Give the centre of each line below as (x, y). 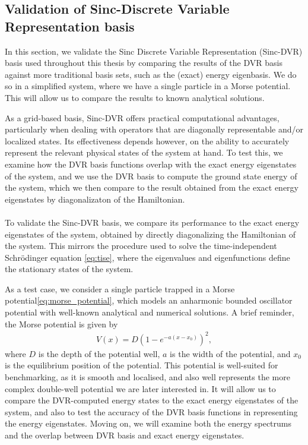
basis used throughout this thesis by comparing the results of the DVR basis (144, 63)
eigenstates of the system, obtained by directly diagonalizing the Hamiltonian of (150, 234)
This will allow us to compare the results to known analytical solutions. (135, 97)
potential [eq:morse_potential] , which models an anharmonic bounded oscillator (149, 300)
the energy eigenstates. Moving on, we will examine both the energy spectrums (148, 423)
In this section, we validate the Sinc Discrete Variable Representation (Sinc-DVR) (154, 51)
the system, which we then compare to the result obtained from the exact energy (152, 187)
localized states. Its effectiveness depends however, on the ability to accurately (147, 141)
